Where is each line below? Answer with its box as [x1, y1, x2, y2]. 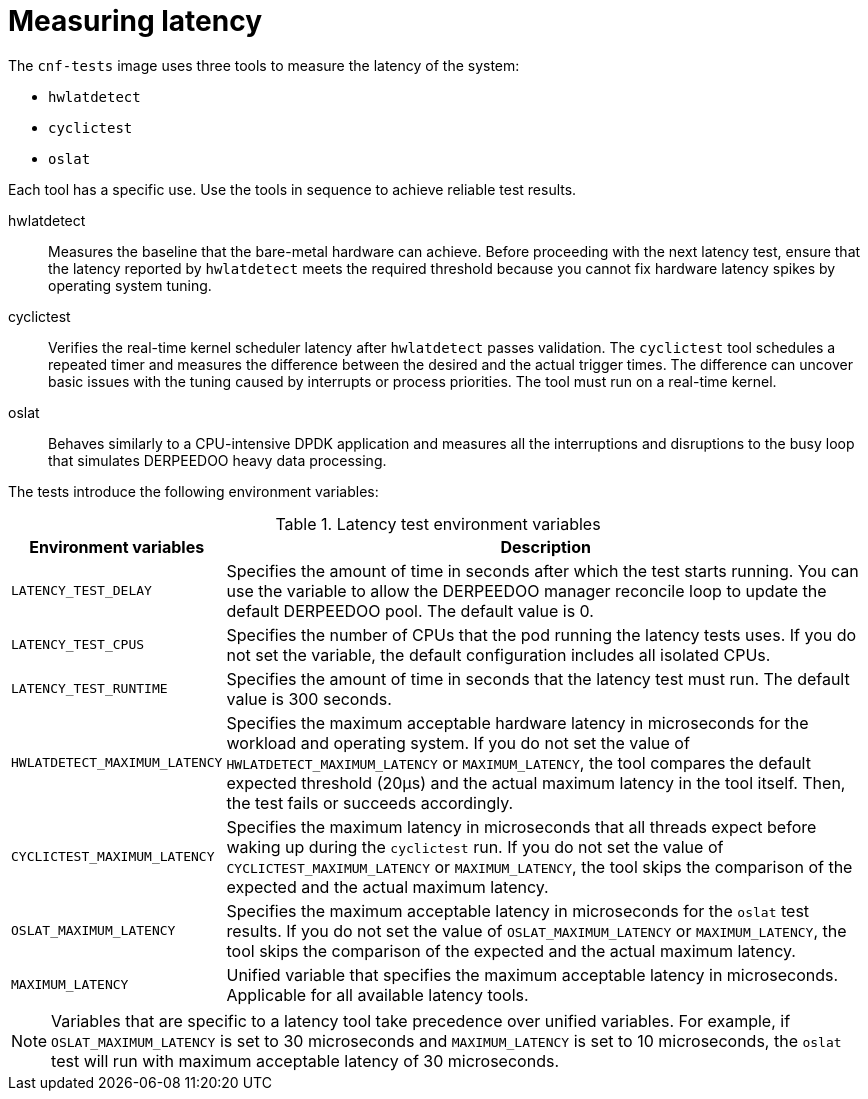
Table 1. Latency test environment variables [275, 513, 601, 534]
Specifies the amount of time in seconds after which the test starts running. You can [226, 560, 859, 581]
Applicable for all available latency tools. [226, 984, 529, 1005]
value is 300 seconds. [226, 688, 392, 709]
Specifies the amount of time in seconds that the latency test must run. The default [226, 668, 850, 689]
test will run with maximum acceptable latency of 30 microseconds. [51, 1050, 559, 1071]
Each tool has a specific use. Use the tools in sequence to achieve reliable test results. [8, 180, 577, 198]
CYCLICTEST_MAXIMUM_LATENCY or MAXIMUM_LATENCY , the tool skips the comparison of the [226, 856, 853, 877]
